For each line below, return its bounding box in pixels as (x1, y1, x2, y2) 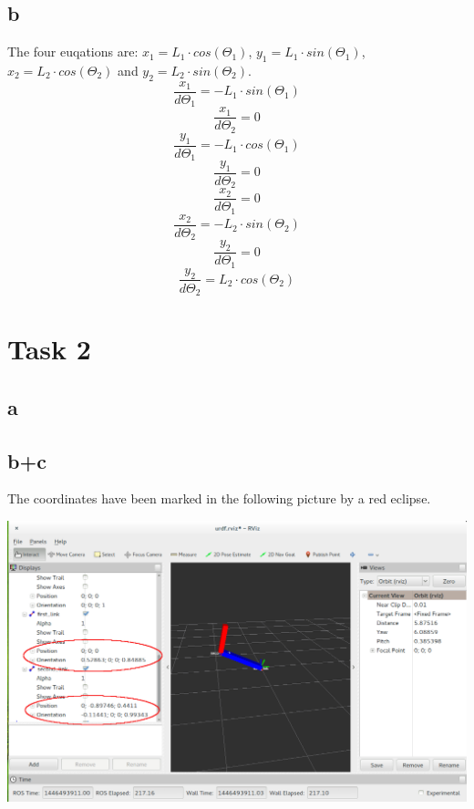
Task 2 (7, 330, 91, 368)
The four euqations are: (7, 42, 139, 61)
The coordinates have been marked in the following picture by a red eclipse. (7, 489, 431, 508)
